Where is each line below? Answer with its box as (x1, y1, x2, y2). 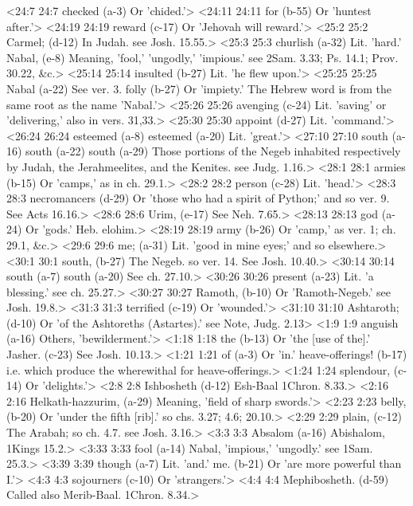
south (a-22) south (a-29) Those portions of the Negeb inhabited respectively (25, 143, 401, 159)
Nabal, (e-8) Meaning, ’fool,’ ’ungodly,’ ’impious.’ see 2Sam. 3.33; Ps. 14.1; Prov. (6, 49, 399, 65)
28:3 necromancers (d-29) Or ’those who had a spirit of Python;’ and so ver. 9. (6, 190, 390, 206)
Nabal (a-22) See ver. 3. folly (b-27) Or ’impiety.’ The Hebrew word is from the (6, 80, 392, 96)
